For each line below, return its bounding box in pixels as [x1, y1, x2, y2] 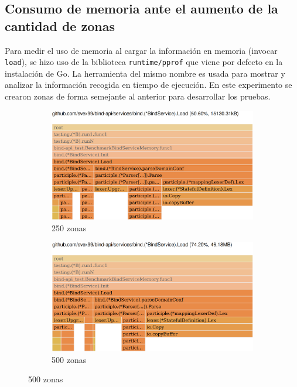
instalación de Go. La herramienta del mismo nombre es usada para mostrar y [5, 67, 285, 79]
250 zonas [52, 221, 87, 234]
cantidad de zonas [5, 16, 115, 35]
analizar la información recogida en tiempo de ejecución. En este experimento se [5, 78, 292, 91]
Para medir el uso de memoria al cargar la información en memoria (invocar [5, 44, 278, 56]
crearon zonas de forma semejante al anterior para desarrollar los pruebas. [5, 90, 271, 102]
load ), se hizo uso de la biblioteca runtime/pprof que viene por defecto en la [5, 56, 283, 68]
